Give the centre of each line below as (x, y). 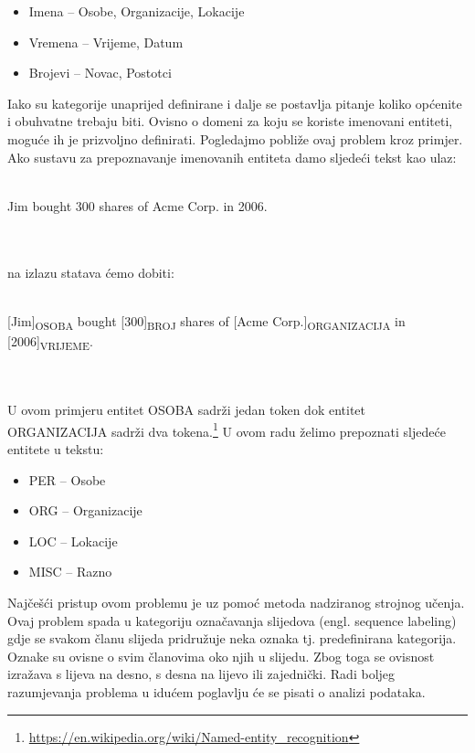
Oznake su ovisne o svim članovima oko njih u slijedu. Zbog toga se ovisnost (221, 656)
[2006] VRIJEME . (50, 342)
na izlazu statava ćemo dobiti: (91, 272)
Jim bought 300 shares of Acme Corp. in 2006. (137, 205)
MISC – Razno (70, 572)
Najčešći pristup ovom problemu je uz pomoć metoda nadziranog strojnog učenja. (236, 602)
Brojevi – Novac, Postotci (100, 73)
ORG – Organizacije (85, 510)
